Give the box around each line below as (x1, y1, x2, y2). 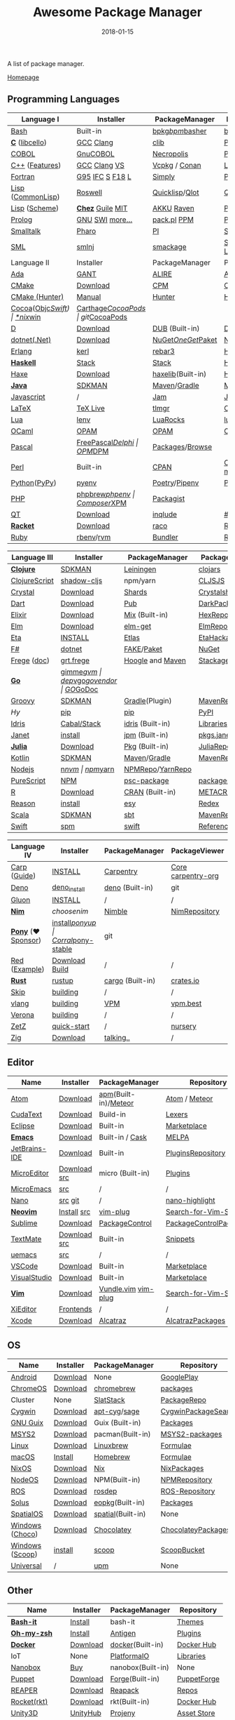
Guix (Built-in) (94, 1418, 141, 1427)
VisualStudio (10, 1272, 52, 1282)
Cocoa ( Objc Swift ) (10, 303, 70, 313)
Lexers (165, 1109, 188, 1119)
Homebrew (94, 1452, 131, 1462)
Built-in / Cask (99, 1132, 147, 1142)
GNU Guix (10, 1418, 44, 1427)
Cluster (10, 1394, 35, 1404)
